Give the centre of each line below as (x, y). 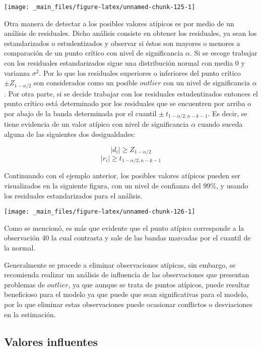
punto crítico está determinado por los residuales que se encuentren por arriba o (128, 103)
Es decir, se (230, 113)
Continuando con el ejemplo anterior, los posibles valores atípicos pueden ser (122, 176)
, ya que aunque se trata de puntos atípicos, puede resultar (159, 284)
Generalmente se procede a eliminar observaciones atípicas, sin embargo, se (120, 264)
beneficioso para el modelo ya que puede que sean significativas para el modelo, (126, 294)
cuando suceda (220, 124)
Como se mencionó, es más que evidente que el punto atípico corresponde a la (124, 228)
